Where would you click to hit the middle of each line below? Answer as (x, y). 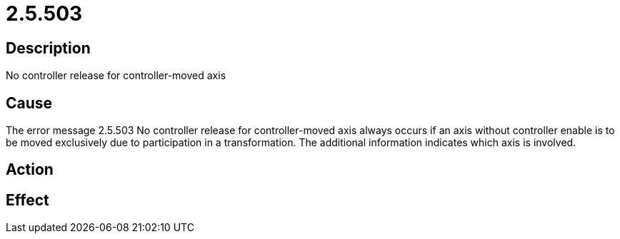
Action (30, 170)
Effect (27, 200)
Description (48, 48)
